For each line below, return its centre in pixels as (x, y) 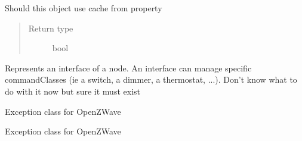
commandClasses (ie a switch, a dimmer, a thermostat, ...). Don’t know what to (151, 79)
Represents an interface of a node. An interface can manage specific (128, 68)
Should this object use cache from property (84, 8)
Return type (51, 28)
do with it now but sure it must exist (73, 91)
